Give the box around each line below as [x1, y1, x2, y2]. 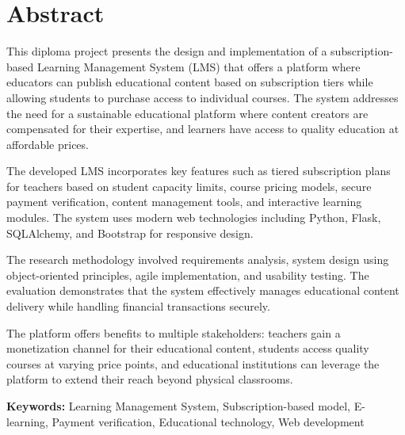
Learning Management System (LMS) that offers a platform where [36, 58, 361, 74]
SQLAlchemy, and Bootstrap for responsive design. [6, 224, 254, 241]
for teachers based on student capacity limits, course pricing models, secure [6, 177, 372, 194]
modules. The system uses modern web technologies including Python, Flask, [6, 209, 381, 226]
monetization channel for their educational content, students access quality [6, 340, 369, 357]
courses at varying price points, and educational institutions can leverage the [6, 355, 380, 372]
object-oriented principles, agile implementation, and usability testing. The [6, 266, 369, 283]
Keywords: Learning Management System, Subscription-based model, [6, 398, 350, 414]
